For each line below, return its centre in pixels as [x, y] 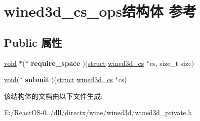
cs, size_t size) [172, 63]
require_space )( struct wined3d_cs [87, 63]
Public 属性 [33, 42]
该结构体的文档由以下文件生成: [53, 96]
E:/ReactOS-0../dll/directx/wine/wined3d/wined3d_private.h [98, 112]
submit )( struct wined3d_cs [69, 79]
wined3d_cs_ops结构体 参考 [100, 11]
